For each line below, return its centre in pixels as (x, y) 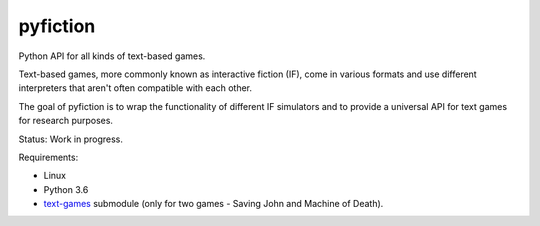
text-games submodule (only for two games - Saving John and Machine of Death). (213, 204)
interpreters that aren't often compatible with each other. (135, 88)
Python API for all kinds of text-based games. (112, 56)
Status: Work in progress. (71, 139)
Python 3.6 (66, 189)
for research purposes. (66, 121)
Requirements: (48, 157)
